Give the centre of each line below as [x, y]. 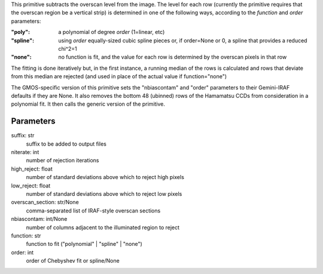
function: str [26, 235]
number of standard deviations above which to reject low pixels [104, 193]
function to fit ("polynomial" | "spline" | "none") [84, 244]
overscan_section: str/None [45, 202]
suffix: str [23, 136]
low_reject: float [31, 186]
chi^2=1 [68, 48]
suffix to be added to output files [66, 144]
